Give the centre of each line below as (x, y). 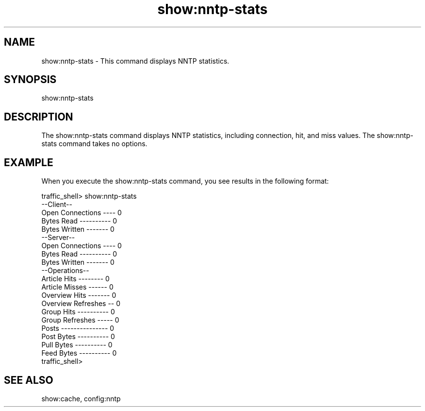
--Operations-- (65, 271)
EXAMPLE (29, 162)
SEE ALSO (29, 380)
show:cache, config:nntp (81, 398)
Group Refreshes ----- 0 (80, 320)
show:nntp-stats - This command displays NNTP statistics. (135, 61)
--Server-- (58, 238)
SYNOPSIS (30, 80)
